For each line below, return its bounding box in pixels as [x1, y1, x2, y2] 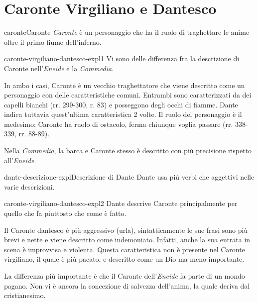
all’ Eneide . [4, 155, 36, 165]
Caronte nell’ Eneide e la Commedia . [4, 63, 114, 73]
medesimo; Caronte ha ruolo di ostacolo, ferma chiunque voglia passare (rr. [4, 118, 233, 129]
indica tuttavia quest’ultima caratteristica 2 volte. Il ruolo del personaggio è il [4, 109, 242, 119]
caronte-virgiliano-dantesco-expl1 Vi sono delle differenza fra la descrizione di [4, 53, 240, 64]
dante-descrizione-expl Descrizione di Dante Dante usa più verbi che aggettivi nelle [4, 172, 255, 182]
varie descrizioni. [4, 181, 55, 192]
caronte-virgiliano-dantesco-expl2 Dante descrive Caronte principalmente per [4, 198, 238, 208]
